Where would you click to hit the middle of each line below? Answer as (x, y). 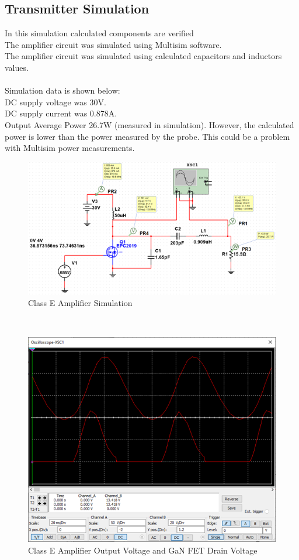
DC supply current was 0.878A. (61, 113)
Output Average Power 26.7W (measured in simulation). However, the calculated (149, 124)
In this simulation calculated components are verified (99, 33)
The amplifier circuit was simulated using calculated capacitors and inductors (143, 56)
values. (17, 67)
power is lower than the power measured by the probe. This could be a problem (147, 136)
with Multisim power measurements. (70, 148)
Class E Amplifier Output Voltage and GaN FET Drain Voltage (143, 550)
